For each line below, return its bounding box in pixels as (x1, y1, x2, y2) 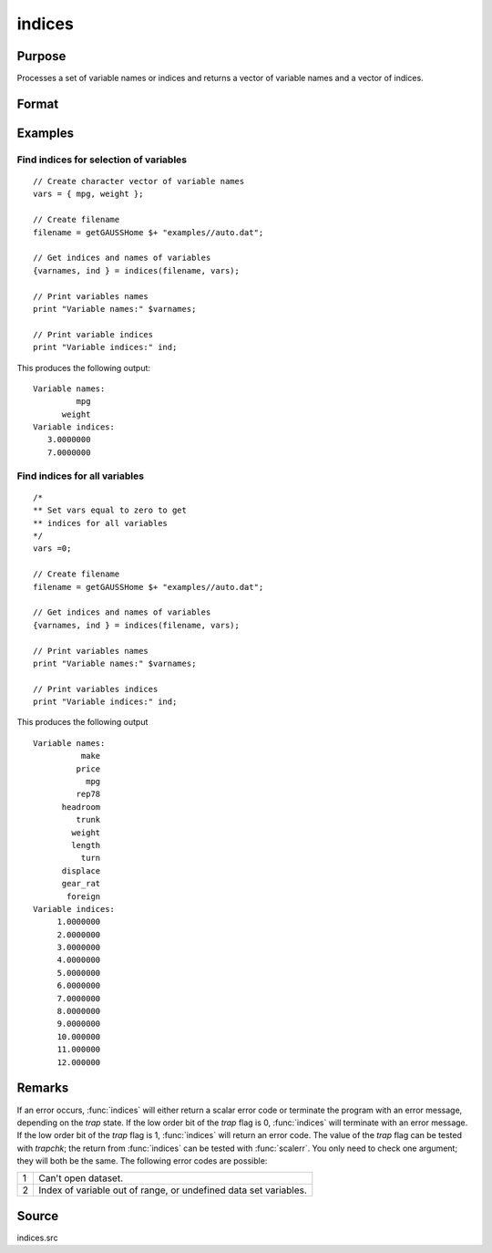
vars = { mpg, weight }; (33, 189, 144, 200)
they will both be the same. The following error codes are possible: (16, 1155, 268, 1166)
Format (16, 96, 59, 111)
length (71, 840, 101, 850)
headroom (61, 802, 101, 812)
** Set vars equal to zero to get (33, 505, 187, 515)
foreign (67, 891, 101, 902)
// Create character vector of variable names (33, 176, 245, 187)
